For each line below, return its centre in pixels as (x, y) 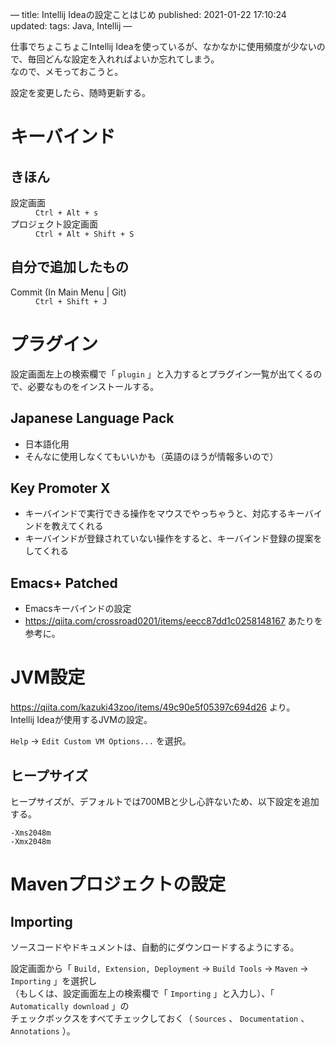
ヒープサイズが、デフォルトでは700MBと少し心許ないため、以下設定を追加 (165, 801)
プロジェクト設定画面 (54, 224)
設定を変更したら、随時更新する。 (80, 92)
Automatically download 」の (70, 1005)
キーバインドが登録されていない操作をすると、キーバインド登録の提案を (173, 539)
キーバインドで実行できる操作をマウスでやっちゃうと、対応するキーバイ (173, 514)
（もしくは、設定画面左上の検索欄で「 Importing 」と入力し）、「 (142, 993)
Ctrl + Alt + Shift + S (85, 234)
